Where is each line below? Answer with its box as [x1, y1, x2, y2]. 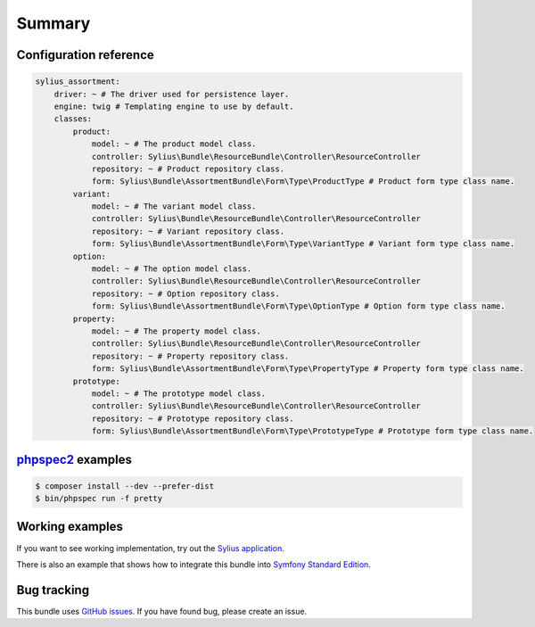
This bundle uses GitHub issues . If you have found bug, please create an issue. [16, 606, 308, 616]
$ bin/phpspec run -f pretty [35, 493, 163, 504]
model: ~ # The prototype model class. [91, 388, 267, 399]
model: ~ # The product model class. [91, 139, 257, 149]
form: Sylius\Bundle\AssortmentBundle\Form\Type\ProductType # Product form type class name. [91, 177, 515, 186]
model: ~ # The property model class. [91, 326, 262, 336]
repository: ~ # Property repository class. [91, 351, 290, 361]
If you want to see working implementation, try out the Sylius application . [16, 542, 284, 553]
